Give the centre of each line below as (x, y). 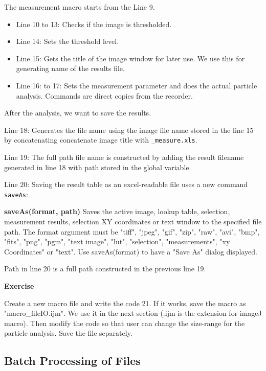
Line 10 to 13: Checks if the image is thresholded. (94, 24)
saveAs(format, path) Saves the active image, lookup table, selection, (117, 211)
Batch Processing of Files (72, 361)
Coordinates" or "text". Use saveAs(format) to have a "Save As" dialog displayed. (131, 251)
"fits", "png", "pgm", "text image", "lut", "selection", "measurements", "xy (117, 241)
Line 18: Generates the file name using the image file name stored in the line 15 (129, 130)
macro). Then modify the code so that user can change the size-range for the (125, 323)
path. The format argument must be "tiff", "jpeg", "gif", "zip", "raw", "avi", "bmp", (132, 231)
